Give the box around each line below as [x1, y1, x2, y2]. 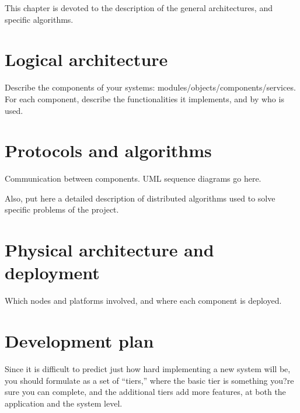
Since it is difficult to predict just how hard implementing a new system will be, [5, 363, 291, 375]
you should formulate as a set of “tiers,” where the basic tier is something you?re [5, 374, 294, 386]
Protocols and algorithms [5, 138, 212, 162]
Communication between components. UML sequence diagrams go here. [5, 172, 261, 185]
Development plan [5, 329, 154, 353]
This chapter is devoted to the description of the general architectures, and [5, 2, 273, 13]
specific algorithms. [5, 13, 74, 25]
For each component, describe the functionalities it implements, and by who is [5, 92, 284, 105]
